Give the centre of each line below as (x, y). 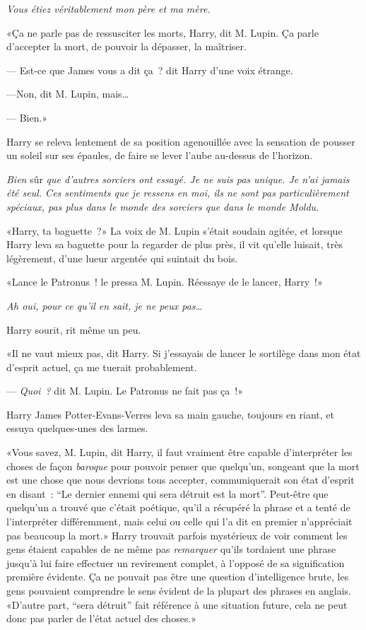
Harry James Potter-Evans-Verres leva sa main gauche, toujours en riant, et (170, 414)
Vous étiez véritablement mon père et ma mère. (108, 8)
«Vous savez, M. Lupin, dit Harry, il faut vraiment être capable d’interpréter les (179, 452)
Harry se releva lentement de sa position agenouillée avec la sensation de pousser (181, 141)
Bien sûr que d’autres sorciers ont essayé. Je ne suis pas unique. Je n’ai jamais (178, 179)
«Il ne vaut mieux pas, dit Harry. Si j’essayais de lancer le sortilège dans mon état (184, 353)
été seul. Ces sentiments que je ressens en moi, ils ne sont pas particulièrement (178, 193)
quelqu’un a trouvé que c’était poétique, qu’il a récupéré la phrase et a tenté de (178, 507)
